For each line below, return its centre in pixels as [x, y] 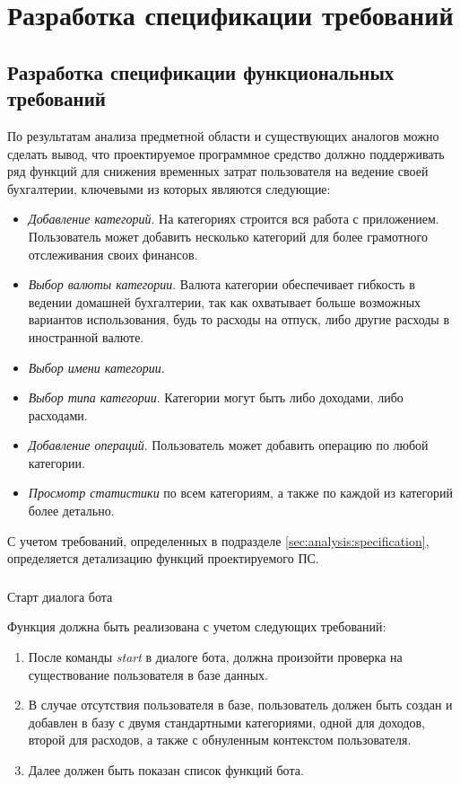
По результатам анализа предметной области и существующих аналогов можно [223, 135]
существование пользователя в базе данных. [148, 674]
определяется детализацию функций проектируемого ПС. [163, 558]
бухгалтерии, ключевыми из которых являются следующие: [169, 188]
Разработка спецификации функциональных [201, 71]
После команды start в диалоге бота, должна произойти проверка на [215, 656]
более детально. [71, 511]
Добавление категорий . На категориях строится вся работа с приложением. [234, 219]
